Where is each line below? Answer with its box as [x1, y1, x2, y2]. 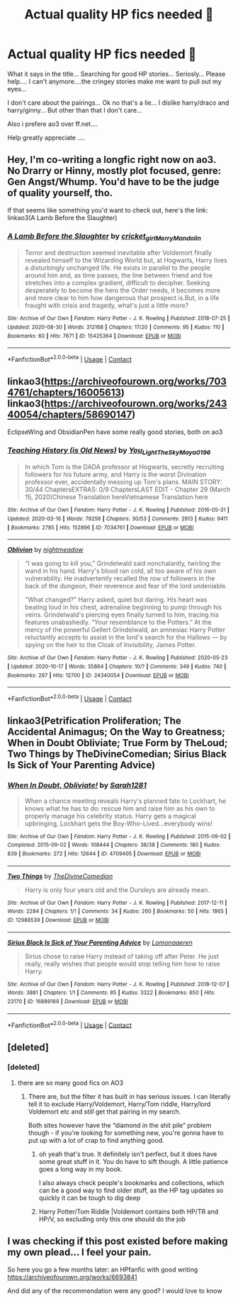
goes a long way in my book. [38, 1165, 123, 1173]
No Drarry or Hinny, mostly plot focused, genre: [7, 165, 222, 177]
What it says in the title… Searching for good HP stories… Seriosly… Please [7, 69, 226, 78]
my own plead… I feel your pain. [7, 1246, 152, 1259]
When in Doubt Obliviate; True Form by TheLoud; [7, 737, 228, 749]
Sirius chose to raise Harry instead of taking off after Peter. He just [24, 952, 220, 960]
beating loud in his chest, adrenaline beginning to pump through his [24, 603, 222, 612]
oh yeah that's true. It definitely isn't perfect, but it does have [38, 1150, 217, 1158]
